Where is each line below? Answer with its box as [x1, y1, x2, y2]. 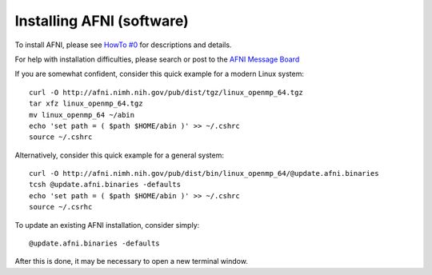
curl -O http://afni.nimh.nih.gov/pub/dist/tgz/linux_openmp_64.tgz [29, 88, 303, 97]
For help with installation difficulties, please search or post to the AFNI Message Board [14, 54, 300, 64]
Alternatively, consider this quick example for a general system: [14, 150, 224, 160]
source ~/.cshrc [29, 133, 93, 141]
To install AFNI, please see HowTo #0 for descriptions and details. [14, 40, 232, 50]
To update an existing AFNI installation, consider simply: [14, 220, 200, 229]
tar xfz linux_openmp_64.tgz [29, 99, 143, 108]
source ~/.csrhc [29, 202, 93, 212]
